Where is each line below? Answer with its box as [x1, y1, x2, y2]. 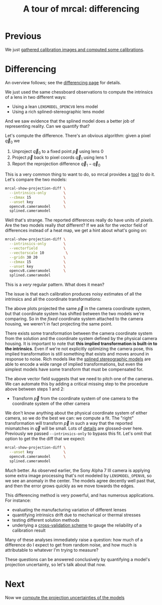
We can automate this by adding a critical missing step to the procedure [5, 381, 148, 387]
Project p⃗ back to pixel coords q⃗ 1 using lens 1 [12, 155, 107, 162]
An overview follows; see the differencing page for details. [5, 79, 121, 85]
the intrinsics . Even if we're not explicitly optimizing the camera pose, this [5, 346, 153, 352]
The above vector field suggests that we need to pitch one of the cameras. [5, 376, 154, 382]
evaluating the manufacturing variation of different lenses [12, 507, 127, 512]
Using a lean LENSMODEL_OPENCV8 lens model [12, 103, 98, 109]
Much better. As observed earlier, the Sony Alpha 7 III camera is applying [5, 467, 150, 473]
